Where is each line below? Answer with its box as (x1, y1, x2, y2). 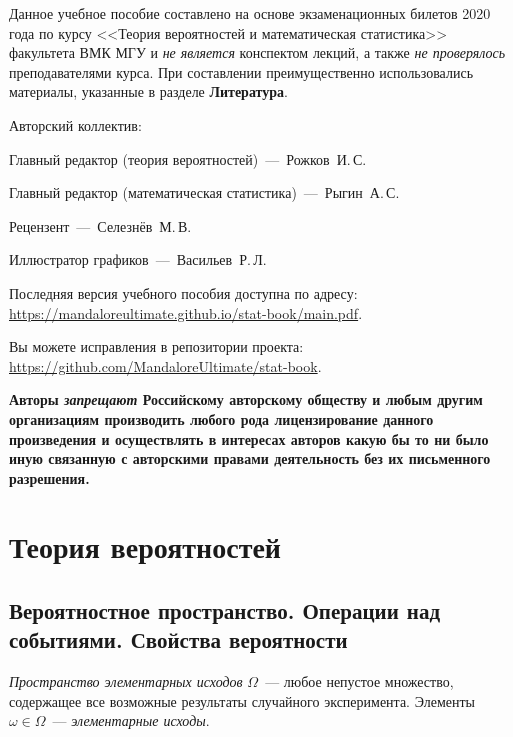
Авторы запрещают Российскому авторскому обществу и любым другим (9, 389, 483, 410)
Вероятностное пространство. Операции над (9, 595, 441, 626)
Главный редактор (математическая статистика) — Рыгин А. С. (9, 182, 400, 203)
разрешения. (9, 467, 90, 488)
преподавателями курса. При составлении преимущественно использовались (9, 61, 474, 82)
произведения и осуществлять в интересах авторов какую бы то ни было (9, 428, 489, 449)
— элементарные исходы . (52, 710, 210, 731)
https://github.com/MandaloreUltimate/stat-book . (9, 355, 322, 376)
